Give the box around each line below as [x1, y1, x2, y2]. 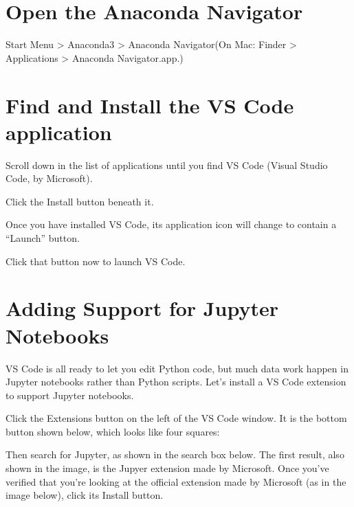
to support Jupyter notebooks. [5, 387, 134, 402]
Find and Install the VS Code [5, 91, 294, 119]
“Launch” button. [5, 231, 80, 245]
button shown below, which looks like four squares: [5, 424, 220, 438]
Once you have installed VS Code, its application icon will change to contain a [5, 217, 337, 232]
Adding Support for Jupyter [5, 294, 278, 322]
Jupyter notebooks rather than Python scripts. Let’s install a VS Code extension [5, 374, 346, 389]
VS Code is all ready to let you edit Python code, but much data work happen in [5, 361, 349, 375]
